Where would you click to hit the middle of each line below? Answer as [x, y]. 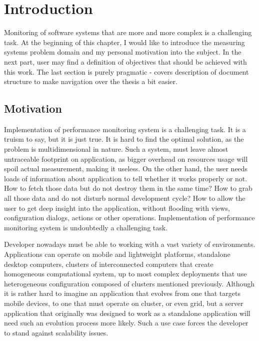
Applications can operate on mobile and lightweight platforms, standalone [117, 254]
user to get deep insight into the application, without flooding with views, [117, 208]
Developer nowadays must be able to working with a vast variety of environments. [130, 244]
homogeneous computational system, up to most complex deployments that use [125, 274]
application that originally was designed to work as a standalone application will [127, 313]
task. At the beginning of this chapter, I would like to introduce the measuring [124, 42]
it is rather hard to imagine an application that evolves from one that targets [122, 293]
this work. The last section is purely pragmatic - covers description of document [126, 71]
